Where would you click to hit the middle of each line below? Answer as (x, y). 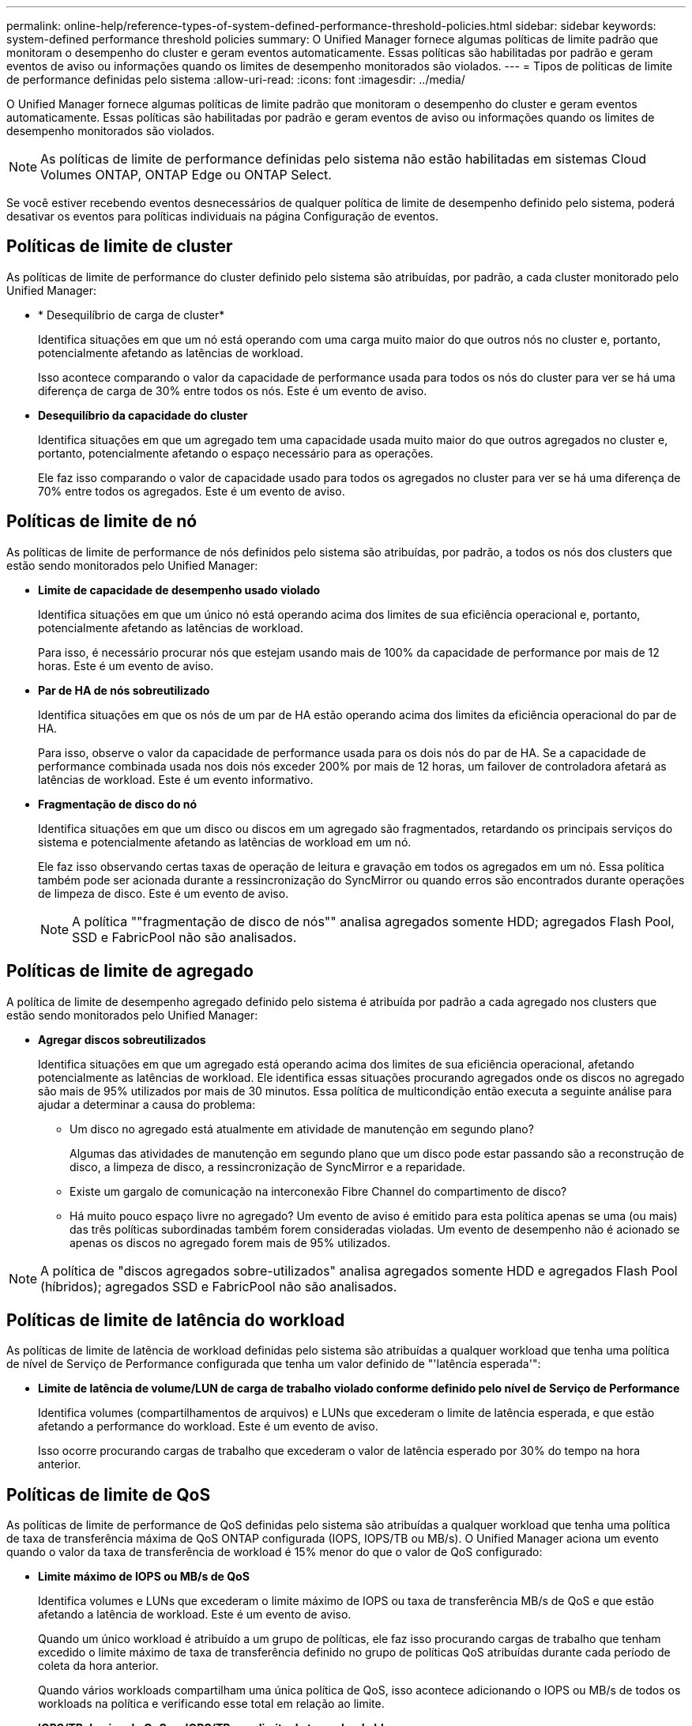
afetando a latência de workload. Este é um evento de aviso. (195, 1615)
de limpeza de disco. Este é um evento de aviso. (164, 893)
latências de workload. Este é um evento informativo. (176, 779)
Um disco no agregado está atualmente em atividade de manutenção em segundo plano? (302, 1129)
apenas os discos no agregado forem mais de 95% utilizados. (230, 1242)
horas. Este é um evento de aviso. (126, 665)
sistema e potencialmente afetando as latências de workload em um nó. (225, 842)
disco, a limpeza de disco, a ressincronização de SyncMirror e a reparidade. (268, 1166)
